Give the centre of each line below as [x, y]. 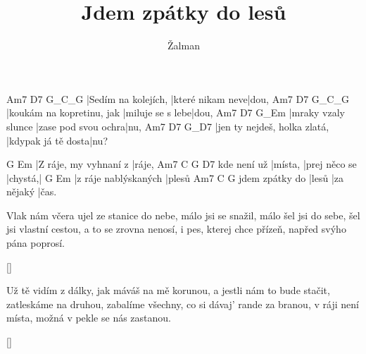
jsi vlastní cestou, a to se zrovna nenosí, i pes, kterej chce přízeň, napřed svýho [176, 229]
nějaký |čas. [32, 191]
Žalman [184, 45]
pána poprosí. [36, 243]
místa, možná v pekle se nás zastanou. [89, 318]
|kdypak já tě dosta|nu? [57, 140]
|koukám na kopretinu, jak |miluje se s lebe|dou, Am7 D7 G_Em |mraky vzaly [176, 112]
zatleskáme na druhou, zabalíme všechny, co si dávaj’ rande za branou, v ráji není [183, 304]
